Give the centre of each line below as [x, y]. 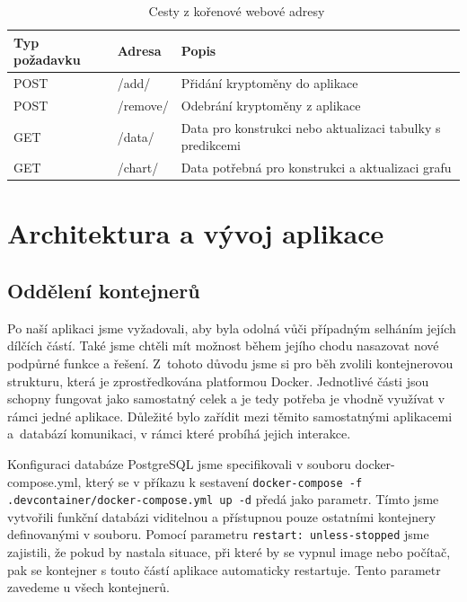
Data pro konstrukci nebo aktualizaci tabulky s [311, 127]
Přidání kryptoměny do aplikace [269, 83]
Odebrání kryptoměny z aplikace [271, 105]
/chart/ [138, 168]
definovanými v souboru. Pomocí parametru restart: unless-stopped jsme [218, 534]
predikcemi [211, 145]
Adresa [139, 51]
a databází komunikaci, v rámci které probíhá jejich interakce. [179, 434]
